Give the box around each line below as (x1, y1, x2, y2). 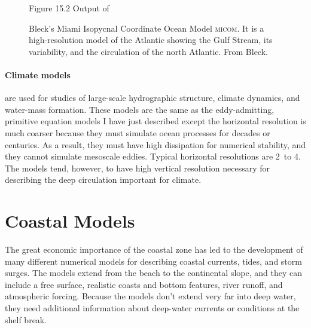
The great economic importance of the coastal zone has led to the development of (5, 243, 303, 256)
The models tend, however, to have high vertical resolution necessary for (5, 161, 270, 174)
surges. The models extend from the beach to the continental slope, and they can (5, 266, 302, 279)
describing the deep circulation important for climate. (5, 173, 202, 186)
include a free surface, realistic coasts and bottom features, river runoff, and (5, 278, 283, 290)
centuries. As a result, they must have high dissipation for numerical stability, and (5, 138, 306, 151)
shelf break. (5, 313, 47, 326)
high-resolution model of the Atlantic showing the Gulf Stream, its (29, 33, 273, 46)
